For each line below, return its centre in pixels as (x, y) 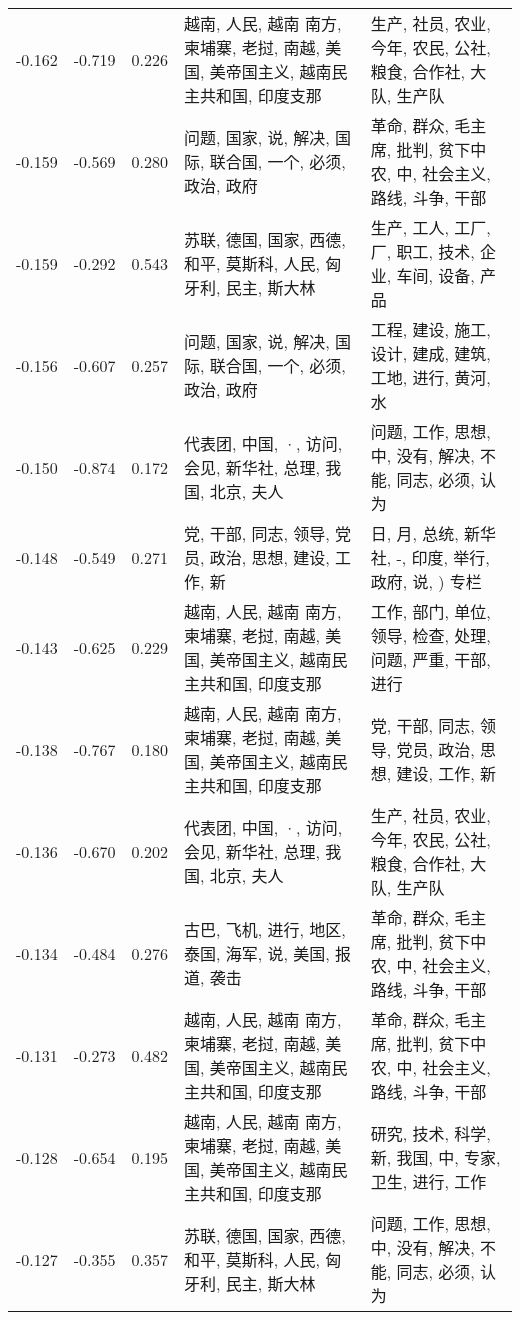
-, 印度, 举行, (443, 557)
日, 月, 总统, (414, 533)
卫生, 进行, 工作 (428, 1181)
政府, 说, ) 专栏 (426, 581)
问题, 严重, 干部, (430, 659)
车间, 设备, (435, 275)
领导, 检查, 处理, (430, 635)
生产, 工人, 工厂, (430, 227)
